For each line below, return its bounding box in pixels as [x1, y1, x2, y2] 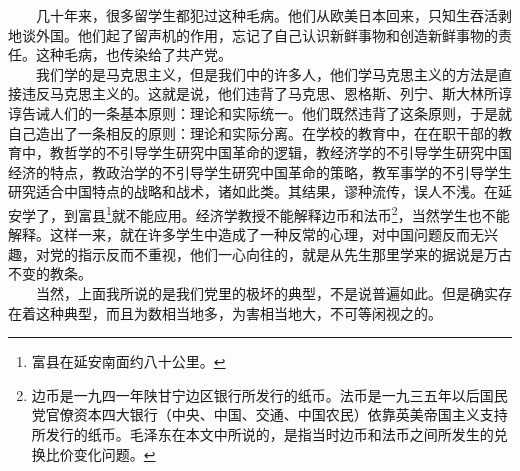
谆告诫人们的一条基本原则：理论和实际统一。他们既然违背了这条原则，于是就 [8, 102, 512, 123]
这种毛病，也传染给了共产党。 [35, 44, 232, 65]
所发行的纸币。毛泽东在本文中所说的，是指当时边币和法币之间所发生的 [31, 423, 494, 444]
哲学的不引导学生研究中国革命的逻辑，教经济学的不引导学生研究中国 [63, 142, 512, 163]
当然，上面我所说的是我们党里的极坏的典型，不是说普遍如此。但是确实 [35, 282, 498, 303]
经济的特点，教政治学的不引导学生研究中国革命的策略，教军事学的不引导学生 [8, 161, 512, 182]
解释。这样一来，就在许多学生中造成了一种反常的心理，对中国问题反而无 [8, 224, 484, 245]
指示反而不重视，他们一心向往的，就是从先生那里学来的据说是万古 [77, 243, 512, 264]
